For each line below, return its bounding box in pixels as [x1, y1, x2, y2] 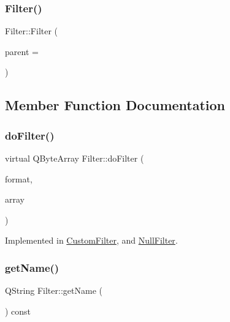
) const [5, 304, 31, 317]
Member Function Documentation [5, 95, 226, 114]
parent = [5, 45, 39, 58]
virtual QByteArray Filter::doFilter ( [5, 152, 144, 164]
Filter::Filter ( [5, 24, 58, 37]
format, [5, 172, 33, 185]
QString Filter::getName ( [5, 284, 102, 297]
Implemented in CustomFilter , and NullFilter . [5, 234, 178, 247]
